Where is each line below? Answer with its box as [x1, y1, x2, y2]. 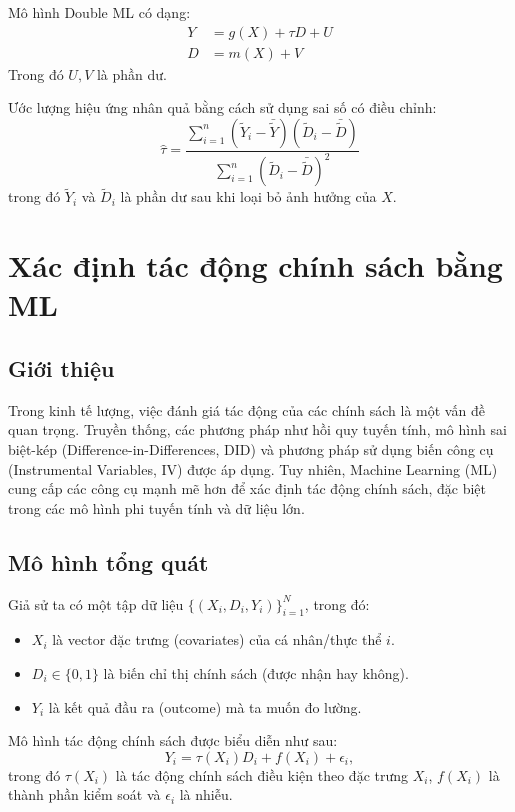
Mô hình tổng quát [8, 546, 209, 577]
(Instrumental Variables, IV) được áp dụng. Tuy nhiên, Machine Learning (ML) [8, 458, 498, 479]
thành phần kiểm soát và [8, 784, 161, 805]
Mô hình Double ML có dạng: [8, 2, 191, 22]
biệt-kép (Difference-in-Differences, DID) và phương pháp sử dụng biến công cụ [8, 438, 494, 459]
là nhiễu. [179, 784, 233, 805]
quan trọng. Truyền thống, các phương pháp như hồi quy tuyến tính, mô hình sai [8, 419, 507, 440]
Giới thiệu [8, 352, 115, 383]
